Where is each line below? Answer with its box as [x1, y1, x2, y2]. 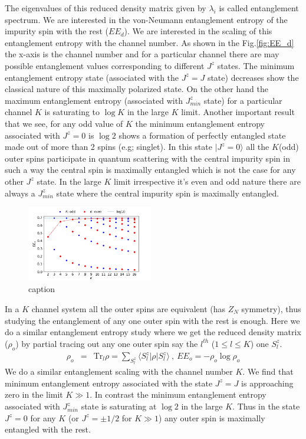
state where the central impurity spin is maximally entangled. [56, 186, 279, 199]
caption [28, 283, 55, 295]
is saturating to [44, 106, 100, 118]
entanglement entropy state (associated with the [5, 71, 179, 83]
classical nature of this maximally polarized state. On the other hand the [5, 83, 268, 95]
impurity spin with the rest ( [5, 25, 109, 37]
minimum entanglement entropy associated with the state [5, 376, 213, 389]
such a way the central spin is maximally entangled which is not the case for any [5, 163, 296, 176]
